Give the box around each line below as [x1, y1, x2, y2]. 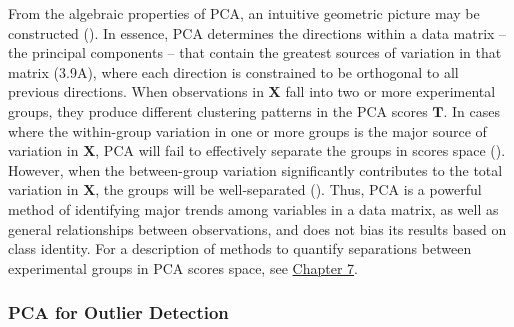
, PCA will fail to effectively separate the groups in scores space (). [95, 140, 506, 161]
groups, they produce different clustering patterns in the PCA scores [8, 100, 428, 121]
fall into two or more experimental [285, 81, 496, 102]
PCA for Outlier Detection [8, 300, 229, 325]
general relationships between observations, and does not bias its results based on [8, 218, 507, 239]
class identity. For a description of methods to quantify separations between [8, 238, 472, 259]
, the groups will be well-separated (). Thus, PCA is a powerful [95, 179, 482, 200]
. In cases [443, 100, 501, 121]
